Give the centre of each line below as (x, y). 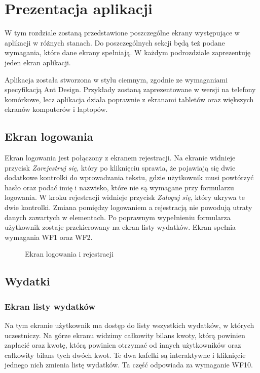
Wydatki (27, 281)
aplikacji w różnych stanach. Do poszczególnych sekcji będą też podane (115, 42)
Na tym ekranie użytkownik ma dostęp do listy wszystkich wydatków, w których (129, 325)
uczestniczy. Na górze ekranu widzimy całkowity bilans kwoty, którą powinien (125, 335)
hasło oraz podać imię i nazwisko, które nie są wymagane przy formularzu (119, 187)
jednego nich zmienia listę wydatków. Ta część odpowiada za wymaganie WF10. (129, 365)
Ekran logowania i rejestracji (69, 254)
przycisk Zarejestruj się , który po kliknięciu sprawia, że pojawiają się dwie (120, 167)
